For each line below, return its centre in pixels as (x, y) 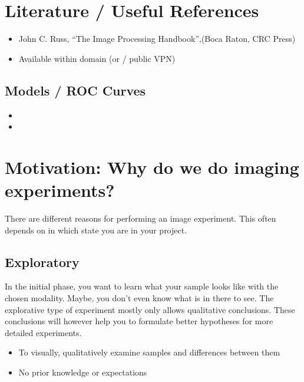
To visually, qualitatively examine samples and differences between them (149, 352)
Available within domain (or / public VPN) (97, 58)
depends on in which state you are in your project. (96, 230)
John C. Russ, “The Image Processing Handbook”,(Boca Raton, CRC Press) (157, 39)
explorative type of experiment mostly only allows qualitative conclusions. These (150, 309)
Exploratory (42, 261)
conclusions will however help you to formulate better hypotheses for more (139, 321)
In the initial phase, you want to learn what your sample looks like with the (142, 286)
